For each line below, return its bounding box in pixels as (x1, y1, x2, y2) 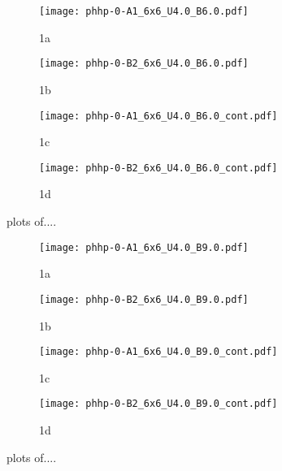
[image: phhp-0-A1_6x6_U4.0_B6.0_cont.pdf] (39, 110, 278, 122)
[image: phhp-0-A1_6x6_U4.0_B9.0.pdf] (39, 241, 249, 253)
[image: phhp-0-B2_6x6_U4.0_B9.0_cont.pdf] (39, 398, 278, 410)
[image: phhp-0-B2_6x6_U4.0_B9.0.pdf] (39, 293, 249, 305)
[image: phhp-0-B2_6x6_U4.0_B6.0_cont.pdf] (39, 162, 278, 174)
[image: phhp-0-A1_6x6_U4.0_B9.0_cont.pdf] (39, 346, 278, 358)
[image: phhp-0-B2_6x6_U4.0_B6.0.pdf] (39, 58, 249, 70)
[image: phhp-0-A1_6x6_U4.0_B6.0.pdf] (39, 6, 249, 17)
